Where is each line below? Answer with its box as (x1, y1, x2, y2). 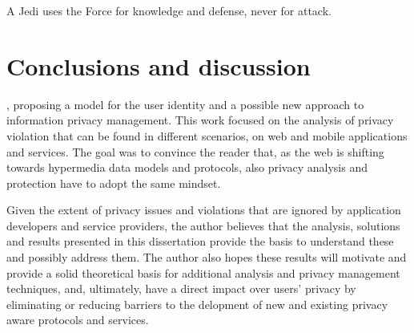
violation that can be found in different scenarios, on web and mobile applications (6, 127, 408, 144)
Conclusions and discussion (6, 49, 311, 82)
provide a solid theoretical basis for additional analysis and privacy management (6, 264, 400, 281)
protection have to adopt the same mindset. (6, 174, 221, 191)
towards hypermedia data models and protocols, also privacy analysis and (6, 159, 368, 176)
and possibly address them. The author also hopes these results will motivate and (6, 249, 407, 266)
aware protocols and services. (6, 311, 149, 328)
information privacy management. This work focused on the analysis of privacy (6, 112, 394, 128)
